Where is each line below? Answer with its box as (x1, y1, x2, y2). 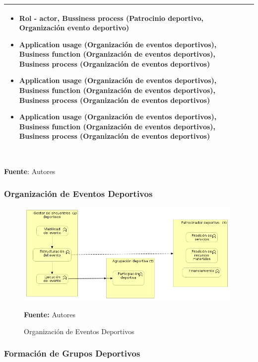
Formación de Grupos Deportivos (4, 347, 140, 360)
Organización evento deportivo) (19, 22, 129, 33)
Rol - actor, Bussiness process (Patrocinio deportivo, (19, 12, 204, 23)
